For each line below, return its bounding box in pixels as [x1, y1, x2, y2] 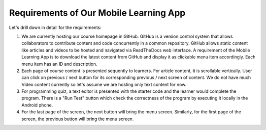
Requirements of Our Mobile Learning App [9, 7, 186, 18]
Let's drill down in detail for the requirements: [9, 25, 101, 30]
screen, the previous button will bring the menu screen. [21, 116, 134, 122]
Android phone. [21, 102, 53, 108]
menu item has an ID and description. [21, 61, 98, 67]
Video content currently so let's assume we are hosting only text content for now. [21, 81, 187, 87]
